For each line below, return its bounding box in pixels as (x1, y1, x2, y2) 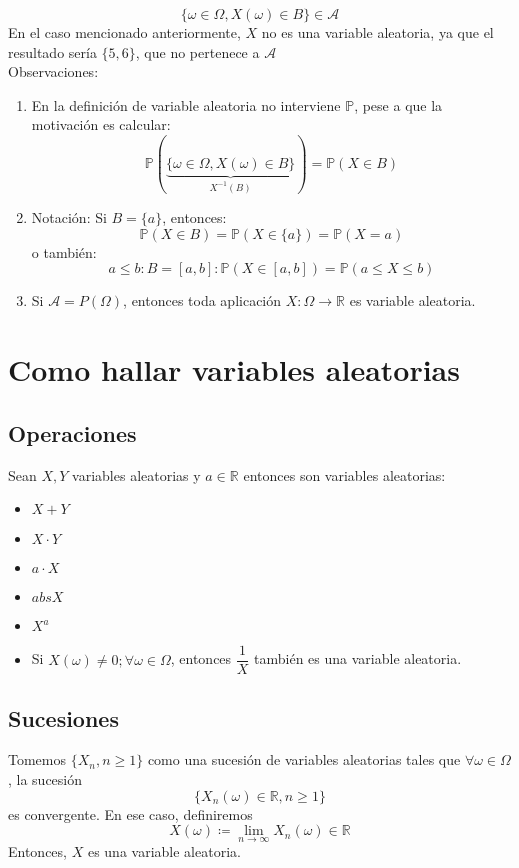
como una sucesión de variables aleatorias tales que (147, 749, 461, 770)
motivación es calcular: (31, 114, 171, 135)
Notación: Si (31, 207, 107, 228)
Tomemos (8, 749, 67, 770)
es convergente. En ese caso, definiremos (8, 803, 253, 824)
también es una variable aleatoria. (254, 648, 462, 669)
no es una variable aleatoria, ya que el (261, 22, 494, 42)
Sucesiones (8, 702, 119, 733)
